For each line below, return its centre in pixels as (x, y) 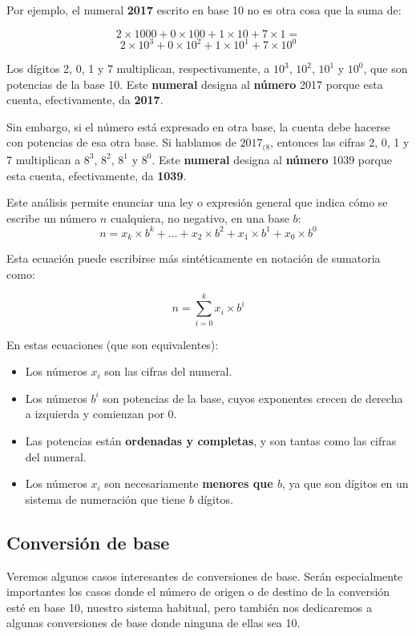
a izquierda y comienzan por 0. (101, 414)
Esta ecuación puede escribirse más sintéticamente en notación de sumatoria (194, 258)
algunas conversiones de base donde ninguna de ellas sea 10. (153, 623)
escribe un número (52, 217)
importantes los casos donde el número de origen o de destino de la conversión (198, 592)
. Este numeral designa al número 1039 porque (272, 159)
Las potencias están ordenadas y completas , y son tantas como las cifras (211, 440)
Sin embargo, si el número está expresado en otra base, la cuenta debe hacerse (198, 126)
